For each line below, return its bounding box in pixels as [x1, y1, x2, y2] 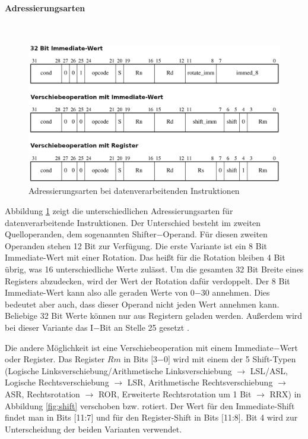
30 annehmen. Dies [201, 286, 270, 299]
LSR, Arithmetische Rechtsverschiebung [127, 376, 273, 388]
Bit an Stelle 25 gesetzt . [100, 321, 189, 333]
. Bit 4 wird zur [240, 411, 298, 424]
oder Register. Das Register [5, 353, 105, 365]
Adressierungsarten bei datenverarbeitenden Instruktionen [28, 184, 240, 197]
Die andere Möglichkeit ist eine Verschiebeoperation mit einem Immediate [5, 341, 274, 353]
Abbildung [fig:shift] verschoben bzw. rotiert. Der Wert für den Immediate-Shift [5, 399, 295, 412]
